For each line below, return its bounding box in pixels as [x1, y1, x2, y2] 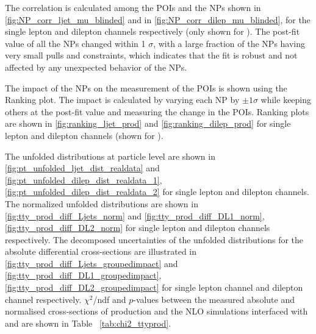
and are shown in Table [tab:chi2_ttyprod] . [5, 316, 171, 329]
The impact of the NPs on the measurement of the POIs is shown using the [5, 81, 287, 94]
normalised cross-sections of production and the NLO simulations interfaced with [5, 305, 308, 318]
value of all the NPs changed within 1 [5, 37, 146, 49]
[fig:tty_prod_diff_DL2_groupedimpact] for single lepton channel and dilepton [5, 281, 303, 294]
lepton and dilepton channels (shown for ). [5, 129, 163, 141]
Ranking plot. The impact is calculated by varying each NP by [5, 93, 240, 106]
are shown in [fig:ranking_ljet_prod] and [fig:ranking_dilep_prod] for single [5, 117, 291, 130]
